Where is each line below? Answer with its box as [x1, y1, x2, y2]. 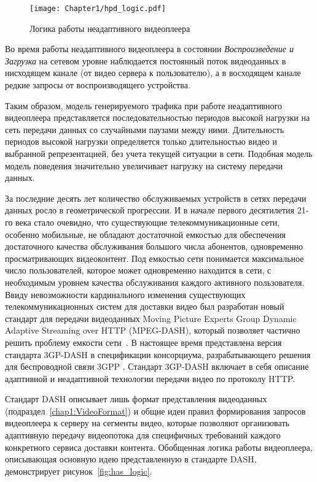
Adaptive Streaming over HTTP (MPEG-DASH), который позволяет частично [5, 324, 300, 337]
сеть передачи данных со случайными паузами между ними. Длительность [5, 123, 284, 136]
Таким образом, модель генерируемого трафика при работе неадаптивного [5, 99, 282, 112]
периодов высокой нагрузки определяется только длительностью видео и [5, 135, 277, 148]
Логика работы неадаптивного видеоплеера [29, 21, 190, 34]
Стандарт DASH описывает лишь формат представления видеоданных [5, 392, 267, 405]
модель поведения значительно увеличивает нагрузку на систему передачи [5, 159, 283, 172]
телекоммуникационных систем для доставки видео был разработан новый [5, 300, 284, 313]
